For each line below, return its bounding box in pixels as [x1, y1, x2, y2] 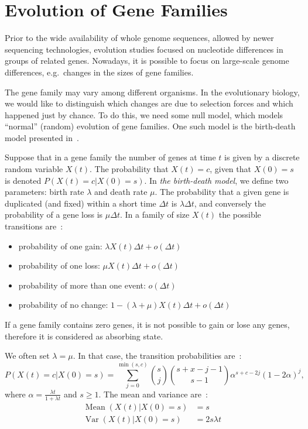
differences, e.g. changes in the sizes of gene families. [5, 66, 194, 78]
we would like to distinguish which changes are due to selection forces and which [5, 97, 293, 109]
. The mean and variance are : [98, 387, 208, 400]
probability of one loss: [18, 259, 100, 272]
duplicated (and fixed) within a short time [5, 197, 156, 209]
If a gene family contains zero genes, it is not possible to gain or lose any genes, [5, 318, 290, 330]
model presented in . [5, 131, 79, 143]
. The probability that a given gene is [155, 186, 289, 198]
